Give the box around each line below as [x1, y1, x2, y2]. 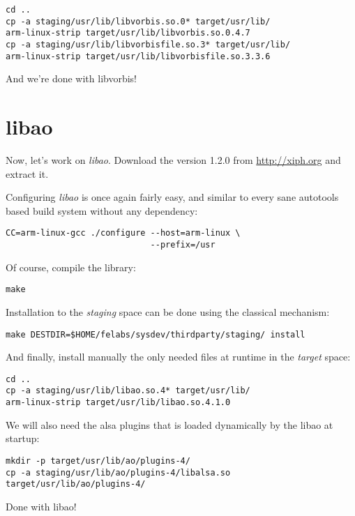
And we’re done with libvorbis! [6, 71, 137, 86]
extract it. [6, 166, 49, 181]
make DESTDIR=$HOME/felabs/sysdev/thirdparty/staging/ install [6, 329, 305, 340]
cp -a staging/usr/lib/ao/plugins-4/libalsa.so [6, 467, 231, 478]
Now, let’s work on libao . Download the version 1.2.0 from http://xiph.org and [6, 153, 341, 167]
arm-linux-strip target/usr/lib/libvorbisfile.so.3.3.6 [6, 51, 271, 61]
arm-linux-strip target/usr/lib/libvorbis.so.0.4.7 [6, 28, 250, 38]
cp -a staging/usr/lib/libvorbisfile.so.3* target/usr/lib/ [6, 39, 291, 50]
